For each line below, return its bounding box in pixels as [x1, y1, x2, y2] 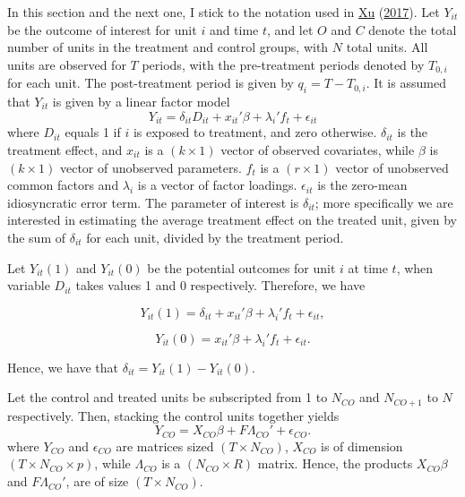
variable [7, 276, 50, 295]
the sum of [7, 227, 66, 246]
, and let [267, 20, 314, 39]
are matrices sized [116, 436, 214, 455]
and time [209, 20, 259, 39]
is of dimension [321, 436, 403, 455]
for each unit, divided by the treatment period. [86, 227, 344, 246]
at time [348, 258, 388, 277]
